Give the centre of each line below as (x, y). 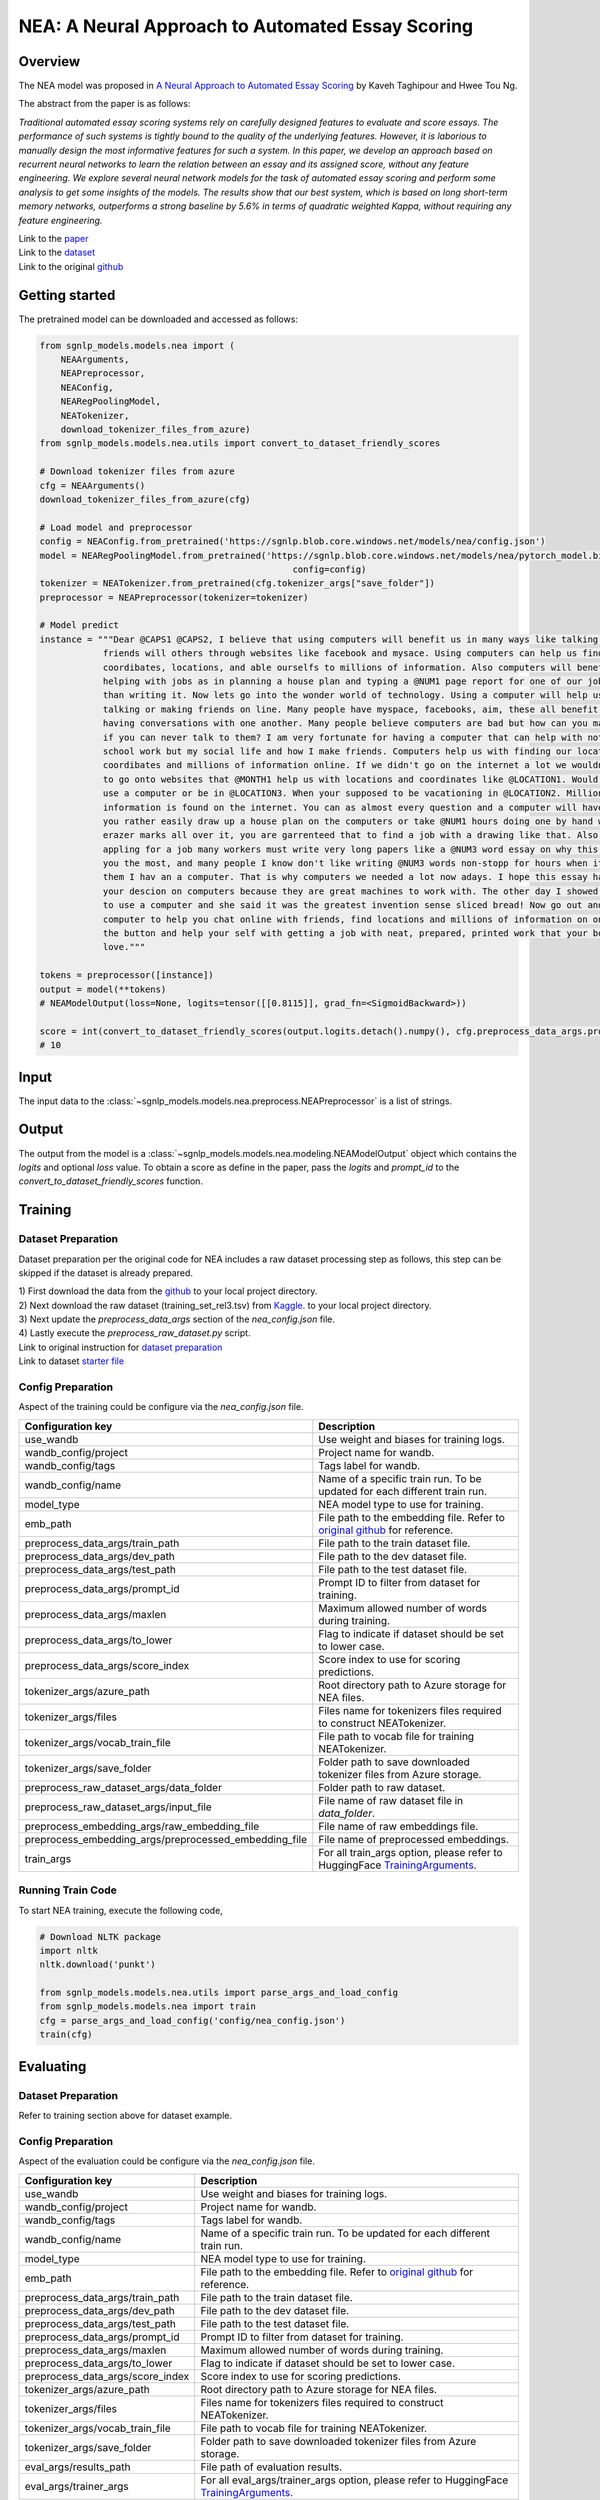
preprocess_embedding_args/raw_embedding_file (142, 1826)
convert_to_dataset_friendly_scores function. (111, 1181)
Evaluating (52, 2066)
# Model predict (79, 625)
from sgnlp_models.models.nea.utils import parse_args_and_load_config (219, 1993)
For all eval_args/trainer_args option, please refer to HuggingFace (354, 2480)
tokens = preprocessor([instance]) (126, 975)
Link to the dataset (57, 252)
